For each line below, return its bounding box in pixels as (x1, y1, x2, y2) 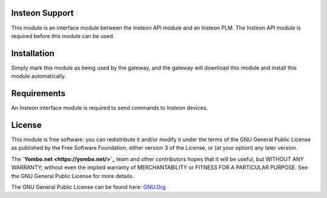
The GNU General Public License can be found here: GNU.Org (11, 183, 166, 190)
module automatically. (11, 72, 67, 80)
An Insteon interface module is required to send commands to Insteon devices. (11, 104, 208, 112)
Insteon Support (11, 8, 74, 18)
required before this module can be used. (11, 32, 115, 39)
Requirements (11, 88, 66, 99)
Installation (11, 48, 54, 59)
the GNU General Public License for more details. (11, 172, 134, 179)
